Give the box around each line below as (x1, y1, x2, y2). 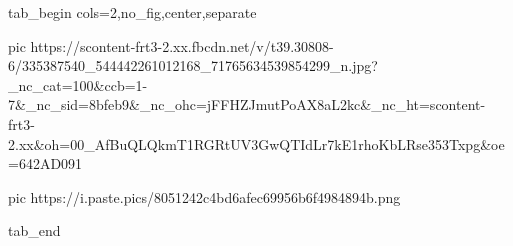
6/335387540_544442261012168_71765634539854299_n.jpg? (8, 55, 378, 76)
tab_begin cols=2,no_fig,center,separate (8, 2, 257, 22)
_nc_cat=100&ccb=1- (8, 74, 148, 95)
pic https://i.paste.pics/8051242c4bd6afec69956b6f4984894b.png (8, 186, 401, 207)
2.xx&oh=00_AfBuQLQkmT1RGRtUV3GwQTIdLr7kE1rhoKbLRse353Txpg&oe (8, 133, 505, 154)
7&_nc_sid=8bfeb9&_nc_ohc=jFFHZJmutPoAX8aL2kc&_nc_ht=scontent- (8, 94, 486, 115)
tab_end (8, 220, 61, 241)
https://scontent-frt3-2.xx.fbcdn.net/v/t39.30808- (30, 35, 334, 56)
